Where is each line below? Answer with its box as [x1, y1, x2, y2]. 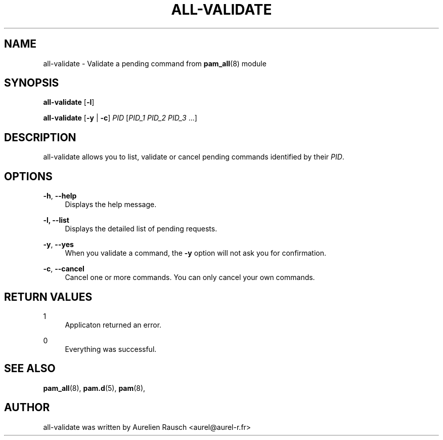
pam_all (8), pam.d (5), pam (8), [43, 383, 146, 392]
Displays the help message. [65, 200, 157, 209]
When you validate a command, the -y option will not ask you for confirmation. [65, 249, 326, 258]
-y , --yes [43, 240, 74, 249]
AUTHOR [4, 401, 50, 414]
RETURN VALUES [4, 290, 93, 303]
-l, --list [43, 216, 69, 225]
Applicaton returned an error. [65, 320, 162, 329]
